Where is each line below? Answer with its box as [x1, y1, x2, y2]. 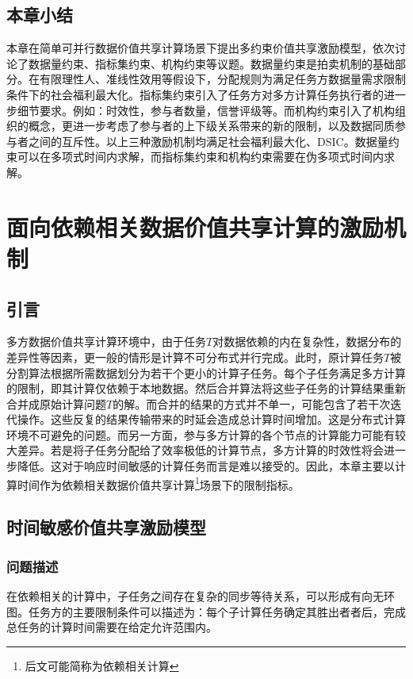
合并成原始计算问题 [6, 395, 106, 412]
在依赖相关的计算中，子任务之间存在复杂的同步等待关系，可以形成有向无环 [6, 587, 395, 604]
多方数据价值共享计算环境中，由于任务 [6, 333, 206, 350]
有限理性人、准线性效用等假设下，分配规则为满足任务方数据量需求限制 [39, 71, 406, 87]
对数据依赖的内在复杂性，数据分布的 [212, 333, 402, 350]
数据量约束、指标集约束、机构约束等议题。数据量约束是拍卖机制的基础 [28, 55, 395, 71]
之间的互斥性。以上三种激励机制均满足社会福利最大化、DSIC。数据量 [28, 132, 388, 149]
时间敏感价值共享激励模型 [6, 515, 206, 539]
